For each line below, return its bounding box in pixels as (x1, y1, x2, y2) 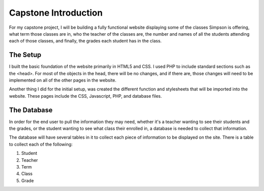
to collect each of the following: (9, 141, 73, 147)
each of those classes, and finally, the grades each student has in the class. (9, 38, 162, 44)
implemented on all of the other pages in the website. (9, 77, 117, 83)
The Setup (9, 51, 42, 59)
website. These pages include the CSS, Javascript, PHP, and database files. (9, 93, 162, 99)
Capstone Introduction (9, 7, 103, 18)
